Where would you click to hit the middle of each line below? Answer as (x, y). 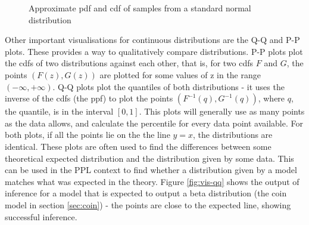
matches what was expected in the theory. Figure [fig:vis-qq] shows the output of (152, 181)
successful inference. (41, 216)
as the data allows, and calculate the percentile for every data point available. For (154, 123)
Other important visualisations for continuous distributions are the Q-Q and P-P (152, 40)
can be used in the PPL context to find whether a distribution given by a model (151, 170)
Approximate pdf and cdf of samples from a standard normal (140, 8)
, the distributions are (233, 135)
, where (271, 98)
